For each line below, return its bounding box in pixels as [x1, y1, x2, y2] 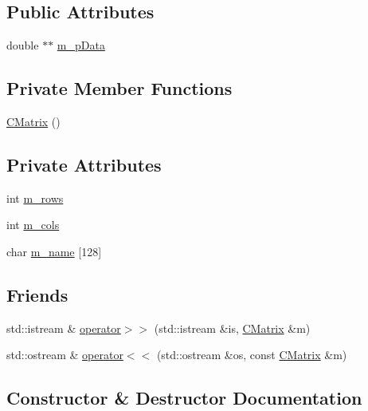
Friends [6, 282, 69, 306]
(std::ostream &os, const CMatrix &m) [156, 346, 347, 363]
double [6, 37, 39, 53]
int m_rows [6, 189, 64, 206]
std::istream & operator [6, 319, 121, 336]
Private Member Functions [6, 76, 233, 101]
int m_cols [6, 216, 60, 233]
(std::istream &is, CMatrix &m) [154, 319, 311, 336]
